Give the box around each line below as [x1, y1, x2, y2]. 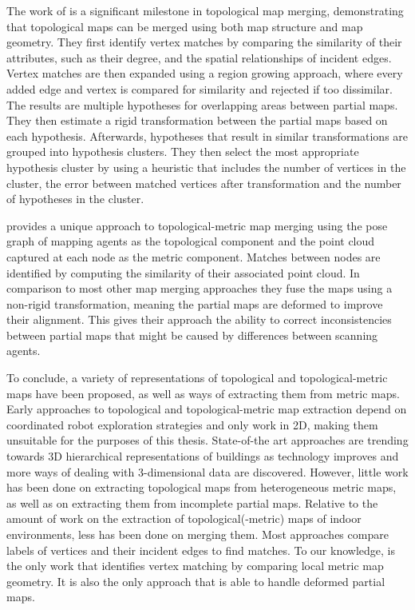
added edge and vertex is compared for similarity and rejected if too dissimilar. [6, 80, 393, 97]
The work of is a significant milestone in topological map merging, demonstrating [6, 2, 404, 18]
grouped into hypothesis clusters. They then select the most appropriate [6, 143, 359, 160]
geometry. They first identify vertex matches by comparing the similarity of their [6, 34, 402, 50]
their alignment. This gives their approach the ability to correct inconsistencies [6, 311, 392, 328]
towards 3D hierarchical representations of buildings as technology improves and [6, 448, 399, 464]
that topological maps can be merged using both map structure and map [6, 18, 363, 34]
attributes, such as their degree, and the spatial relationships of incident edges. [6, 49, 392, 66]
